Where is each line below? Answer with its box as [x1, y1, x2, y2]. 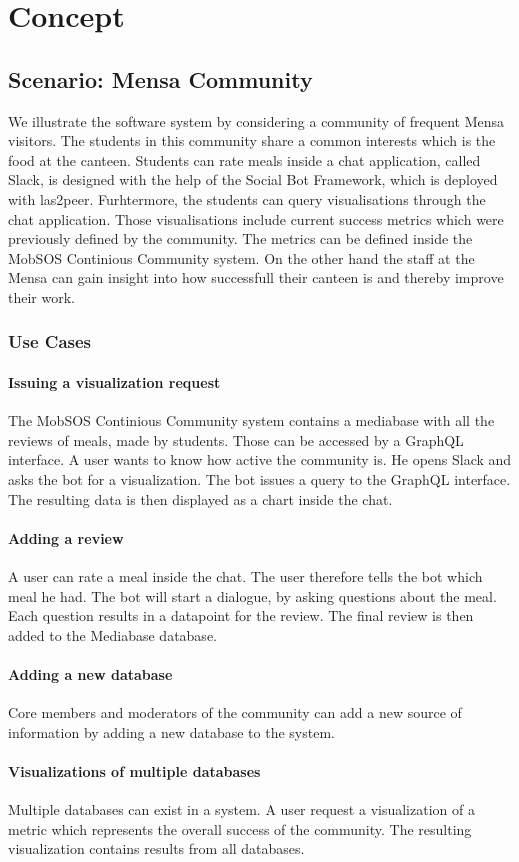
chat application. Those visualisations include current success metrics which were [8, 208, 504, 229]
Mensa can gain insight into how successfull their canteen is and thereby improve [8, 267, 504, 288]
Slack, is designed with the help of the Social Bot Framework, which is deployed [8, 169, 498, 190]
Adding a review [8, 527, 124, 548]
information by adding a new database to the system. [8, 721, 335, 742]
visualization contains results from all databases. [8, 838, 305, 859]
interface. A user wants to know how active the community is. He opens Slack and [8, 449, 512, 470]
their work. [8, 286, 75, 307]
